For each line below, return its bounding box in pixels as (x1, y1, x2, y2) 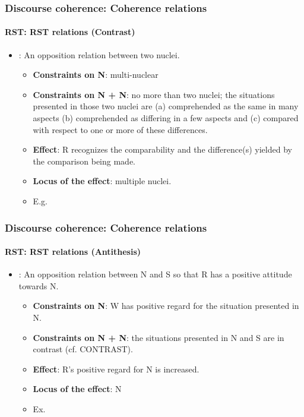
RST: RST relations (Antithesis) (5, 245, 141, 258)
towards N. (18, 279, 59, 292)
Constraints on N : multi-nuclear (33, 68, 159, 81)
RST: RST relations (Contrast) (5, 26, 135, 38)
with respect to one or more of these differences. (33, 123, 208, 135)
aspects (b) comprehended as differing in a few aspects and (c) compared (33, 112, 299, 124)
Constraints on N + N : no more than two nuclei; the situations (33, 88, 275, 100)
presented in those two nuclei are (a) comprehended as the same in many (33, 100, 299, 112)
